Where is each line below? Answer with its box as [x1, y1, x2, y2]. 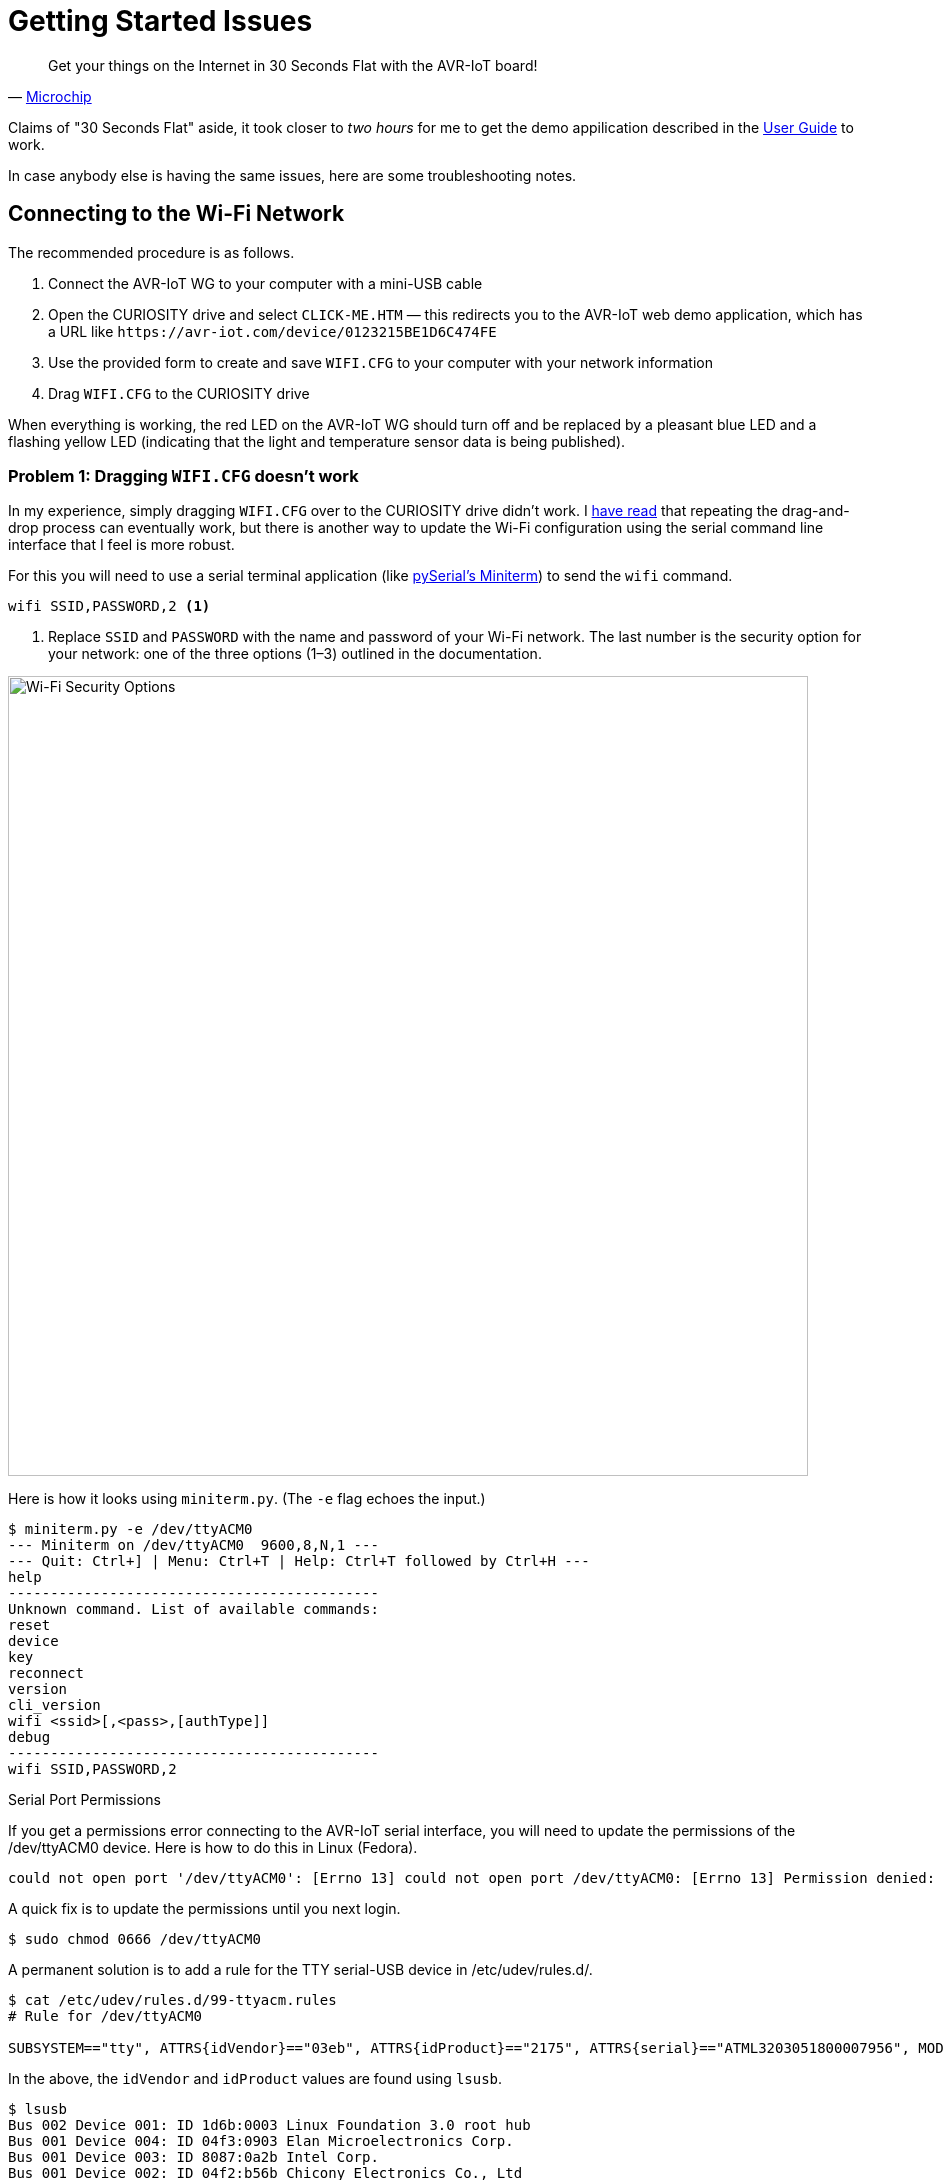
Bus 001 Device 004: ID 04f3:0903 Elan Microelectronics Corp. [8, 2133, 514, 2150]
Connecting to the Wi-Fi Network [8, 201, 345, 227]
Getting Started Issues [8, 4, 313, 38]
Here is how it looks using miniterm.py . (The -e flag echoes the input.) [8, 1490, 486, 1508]
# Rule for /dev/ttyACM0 [8, 2008, 202, 2025]
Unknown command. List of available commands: [8, 1601, 379, 1618]
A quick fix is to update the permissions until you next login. [8, 1900, 401, 1918]
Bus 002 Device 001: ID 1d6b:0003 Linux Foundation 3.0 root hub [8, 2117, 531, 2134]
